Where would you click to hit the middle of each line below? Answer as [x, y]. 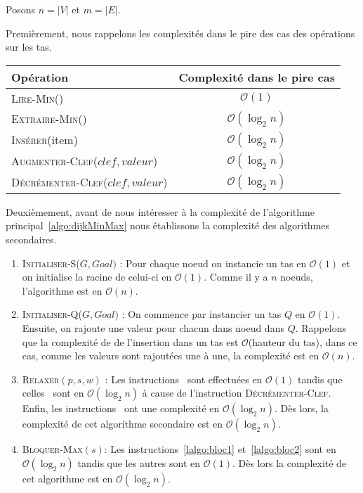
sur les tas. [29, 47]
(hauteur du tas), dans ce [303, 341]
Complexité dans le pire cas [257, 77]
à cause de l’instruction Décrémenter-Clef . [237, 393]
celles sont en [53, 393]
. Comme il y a [236, 277]
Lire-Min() [38, 98]
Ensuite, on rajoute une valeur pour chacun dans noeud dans [153, 327]
